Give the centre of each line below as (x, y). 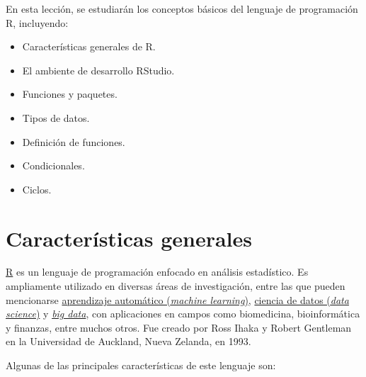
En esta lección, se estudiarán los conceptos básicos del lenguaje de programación (182, 9)
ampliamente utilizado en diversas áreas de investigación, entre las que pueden (176, 286)
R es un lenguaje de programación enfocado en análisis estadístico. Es (157, 272)
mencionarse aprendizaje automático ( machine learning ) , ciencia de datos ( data (177, 299)
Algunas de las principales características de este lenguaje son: (141, 365)
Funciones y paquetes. (70, 94)
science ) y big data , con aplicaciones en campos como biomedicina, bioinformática (183, 314)
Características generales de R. (89, 46)
